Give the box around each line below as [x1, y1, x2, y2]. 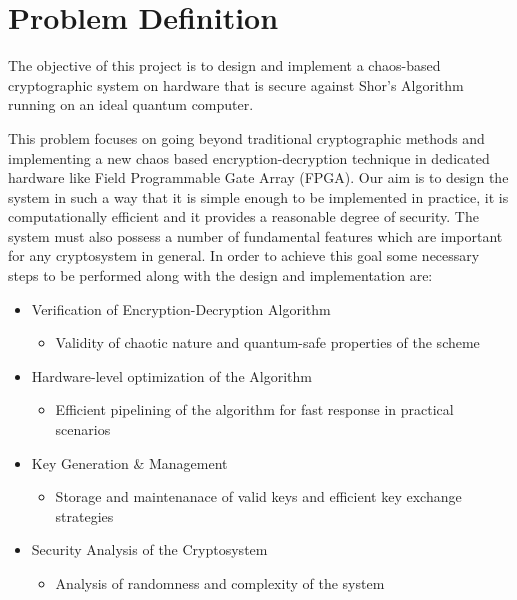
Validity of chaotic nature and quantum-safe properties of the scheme [55, 332, 480, 353]
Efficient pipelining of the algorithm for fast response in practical [55, 399, 454, 420]
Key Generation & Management [31, 452, 228, 473]
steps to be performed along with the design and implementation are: [8, 265, 433, 286]
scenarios [55, 419, 111, 440]
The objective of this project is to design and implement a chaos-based [8, 55, 441, 76]
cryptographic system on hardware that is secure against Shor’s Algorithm [8, 74, 464, 95]
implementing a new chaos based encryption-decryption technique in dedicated [8, 147, 490, 168]
